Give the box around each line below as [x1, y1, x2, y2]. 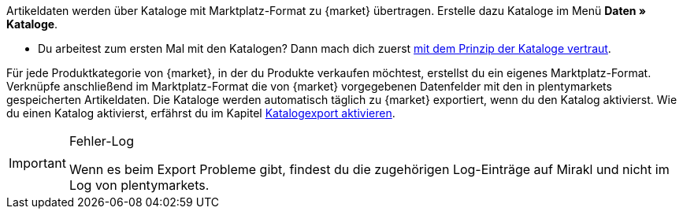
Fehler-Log [69, 133, 134, 149]
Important [9, 155, 66, 171]
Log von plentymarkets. [69, 177, 210, 193]
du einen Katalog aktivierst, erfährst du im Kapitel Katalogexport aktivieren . [6, 106, 395, 120]
